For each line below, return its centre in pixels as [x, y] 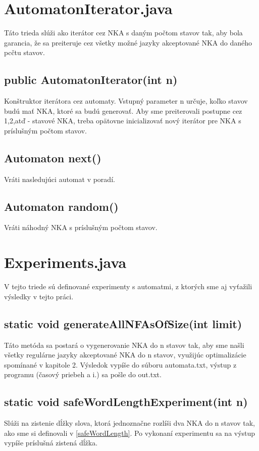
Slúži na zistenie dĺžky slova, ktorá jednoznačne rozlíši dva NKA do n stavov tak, [129, 423]
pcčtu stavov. [24, 52]
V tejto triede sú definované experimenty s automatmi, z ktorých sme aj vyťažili [128, 286]
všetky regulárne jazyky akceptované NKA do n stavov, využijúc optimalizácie [125, 355]
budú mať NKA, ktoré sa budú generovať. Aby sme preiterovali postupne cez [123, 110]
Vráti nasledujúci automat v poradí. [60, 179]
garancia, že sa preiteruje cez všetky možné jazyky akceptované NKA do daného [128, 42]
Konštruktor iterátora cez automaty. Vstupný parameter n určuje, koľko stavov [126, 101]
